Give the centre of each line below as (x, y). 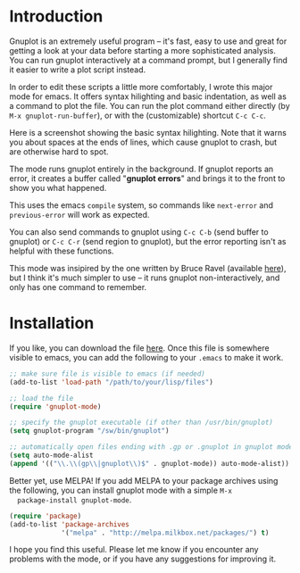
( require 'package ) (46, 516)
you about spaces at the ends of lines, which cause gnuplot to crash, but (143, 142)
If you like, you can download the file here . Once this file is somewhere (139, 348)
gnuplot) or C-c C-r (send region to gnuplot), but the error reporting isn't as (148, 241)
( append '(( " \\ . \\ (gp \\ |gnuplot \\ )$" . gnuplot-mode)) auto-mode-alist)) (150, 463)
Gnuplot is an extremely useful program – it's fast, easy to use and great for (148, 41)
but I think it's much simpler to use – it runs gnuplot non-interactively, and (145, 278)
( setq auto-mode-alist (51, 455)
